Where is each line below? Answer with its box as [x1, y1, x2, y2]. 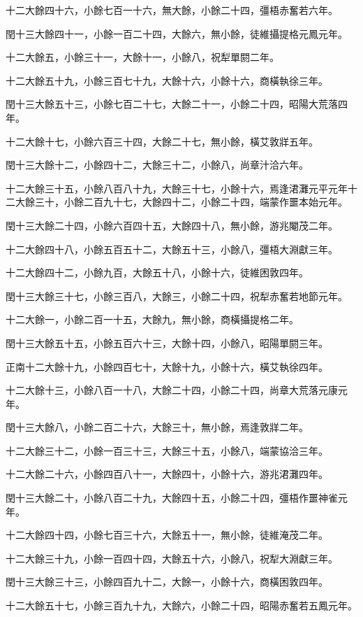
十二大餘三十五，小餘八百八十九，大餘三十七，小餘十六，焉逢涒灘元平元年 [6, 180, 348, 195]
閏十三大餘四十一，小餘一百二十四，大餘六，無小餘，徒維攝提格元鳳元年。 [6, 26, 348, 41]
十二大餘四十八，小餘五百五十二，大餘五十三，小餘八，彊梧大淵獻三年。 [6, 241, 338, 256]
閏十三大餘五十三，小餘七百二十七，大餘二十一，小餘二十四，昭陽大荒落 [6, 97, 338, 111]
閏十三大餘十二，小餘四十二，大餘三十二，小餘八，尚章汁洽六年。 [6, 157, 309, 172]
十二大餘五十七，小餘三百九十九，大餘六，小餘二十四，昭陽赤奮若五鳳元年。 [6, 598, 357, 613]
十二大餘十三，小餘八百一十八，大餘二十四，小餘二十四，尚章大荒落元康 [6, 383, 338, 397]
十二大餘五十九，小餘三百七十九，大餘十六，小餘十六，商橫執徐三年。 [6, 73, 328, 87]
